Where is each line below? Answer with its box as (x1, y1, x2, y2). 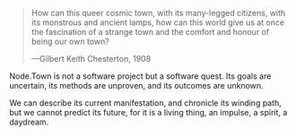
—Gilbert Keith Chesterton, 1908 (30, 54, 152, 64)
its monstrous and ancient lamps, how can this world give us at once (30, 17, 285, 28)
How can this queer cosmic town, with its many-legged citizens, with (30, 8, 286, 18)
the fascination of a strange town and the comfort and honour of (30, 27, 270, 37)
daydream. (9, 116, 49, 127)
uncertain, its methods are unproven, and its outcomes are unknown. (9, 81, 264, 90)
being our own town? (30, 36, 109, 47)
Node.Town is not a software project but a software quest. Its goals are (9, 71, 272, 81)
